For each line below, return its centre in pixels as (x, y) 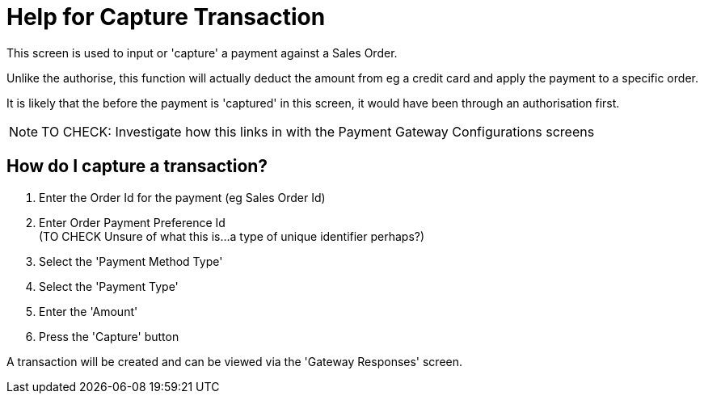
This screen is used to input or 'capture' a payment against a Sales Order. (202, 53)
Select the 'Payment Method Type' (131, 261)
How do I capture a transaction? (137, 166)
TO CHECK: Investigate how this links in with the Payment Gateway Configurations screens (318, 131)
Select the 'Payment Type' (109, 286)
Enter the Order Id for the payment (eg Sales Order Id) (182, 197)
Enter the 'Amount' (89, 311)
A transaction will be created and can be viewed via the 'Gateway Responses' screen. (235, 361)
